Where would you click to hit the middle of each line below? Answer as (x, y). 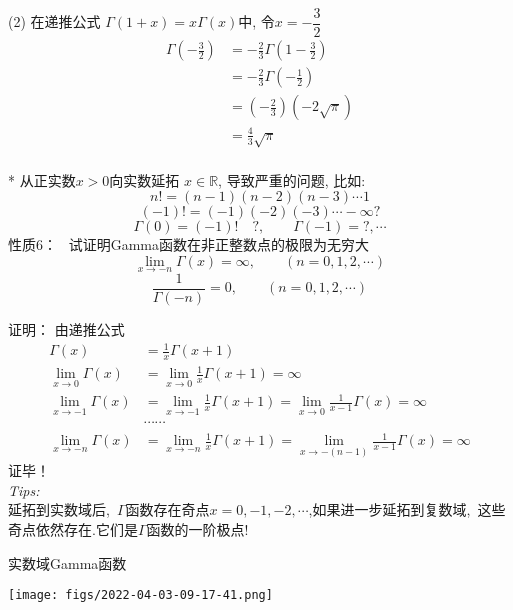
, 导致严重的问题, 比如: (292, 179)
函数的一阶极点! (197, 529)
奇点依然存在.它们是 (73, 529)
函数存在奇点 (167, 509)
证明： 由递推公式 (66, 328)
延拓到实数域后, (59, 509)
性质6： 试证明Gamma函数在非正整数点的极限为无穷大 (188, 244)
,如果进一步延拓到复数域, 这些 (407, 509)
